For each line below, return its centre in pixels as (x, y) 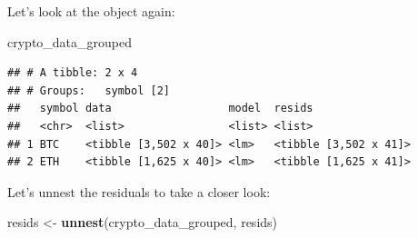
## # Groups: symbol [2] (89, 90)
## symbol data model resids (160, 109)
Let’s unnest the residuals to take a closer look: (139, 191)
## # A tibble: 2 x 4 (73, 73)
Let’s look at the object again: (91, 11)
